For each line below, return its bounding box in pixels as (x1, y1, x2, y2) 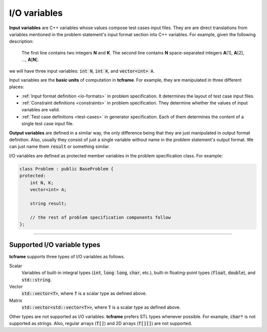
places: (9, 84, 24, 90)
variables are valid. (21, 107, 60, 113)
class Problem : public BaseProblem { (19, 166, 114, 172)
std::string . (21, 277, 52, 283)
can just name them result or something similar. (9, 143, 110, 149)
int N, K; (30, 180, 54, 186)
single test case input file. (21, 121, 74, 127)
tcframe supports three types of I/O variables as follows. (9, 254, 125, 260)
